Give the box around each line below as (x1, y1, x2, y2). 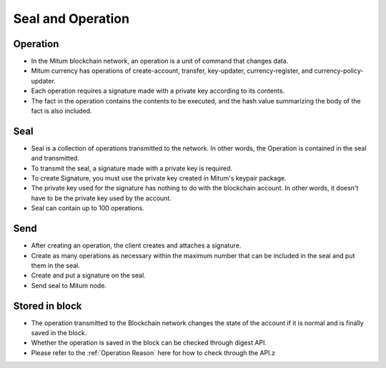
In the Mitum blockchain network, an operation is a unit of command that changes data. (31, 57, 289, 66)
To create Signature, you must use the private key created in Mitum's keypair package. (31, 174, 287, 183)
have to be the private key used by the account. (31, 193, 172, 203)
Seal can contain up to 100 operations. (31, 204, 144, 213)
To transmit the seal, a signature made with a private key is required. (31, 164, 232, 173)
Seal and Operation (13, 11, 130, 26)
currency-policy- (314, 66, 364, 75)
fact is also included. (31, 107, 92, 116)
